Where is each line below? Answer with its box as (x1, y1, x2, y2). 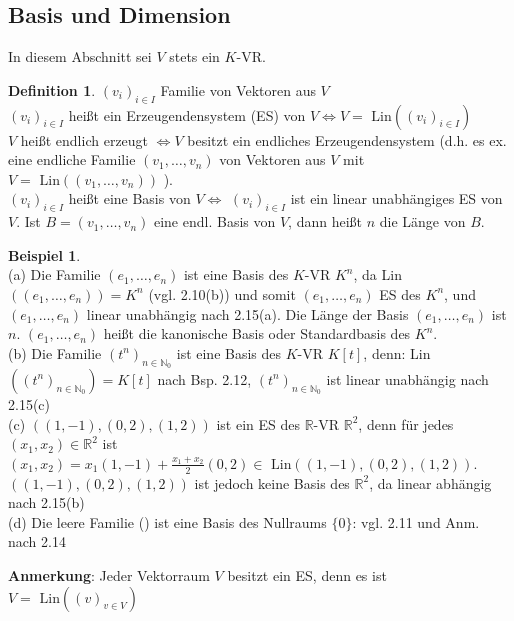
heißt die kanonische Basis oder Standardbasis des (103, 323, 411, 344)
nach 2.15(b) (8, 492, 85, 513)
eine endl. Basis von (153, 211, 276, 232)
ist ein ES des (216, 413, 300, 434)
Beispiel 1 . (8, 244, 81, 265)
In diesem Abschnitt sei (8, 46, 152, 67)
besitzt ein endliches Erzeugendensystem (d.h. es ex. (187, 129, 507, 150)
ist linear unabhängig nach (326, 368, 489, 389)
